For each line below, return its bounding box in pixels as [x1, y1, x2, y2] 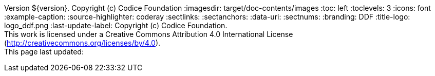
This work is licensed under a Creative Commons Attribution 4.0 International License [4, 30, 293, 39]
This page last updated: [4, 47, 84, 56]
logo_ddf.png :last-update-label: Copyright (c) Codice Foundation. [4, 21, 228, 30]
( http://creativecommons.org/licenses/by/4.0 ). [4, 39, 161, 47]
